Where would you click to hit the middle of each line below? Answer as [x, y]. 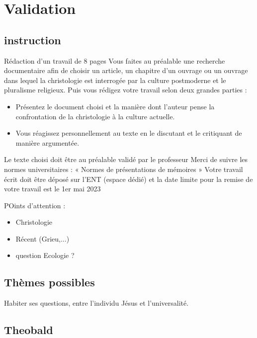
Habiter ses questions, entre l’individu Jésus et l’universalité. [96, 303]
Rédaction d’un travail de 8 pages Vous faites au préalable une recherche [115, 60]
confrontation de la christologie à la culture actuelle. [95, 116]
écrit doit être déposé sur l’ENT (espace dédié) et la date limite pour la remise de [128, 179]
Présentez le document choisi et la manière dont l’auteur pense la [115, 106]
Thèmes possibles [49, 282]
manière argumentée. [47, 142]
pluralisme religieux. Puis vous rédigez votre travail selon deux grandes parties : [126, 90]
